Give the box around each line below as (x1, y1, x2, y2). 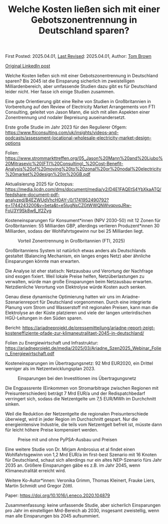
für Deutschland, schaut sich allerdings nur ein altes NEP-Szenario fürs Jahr (5, 457, 162, 463)
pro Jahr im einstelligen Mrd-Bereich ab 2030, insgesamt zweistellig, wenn (5, 507, 159, 513)
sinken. (5, 401, 20, 407)
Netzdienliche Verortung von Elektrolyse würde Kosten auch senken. (5, 284, 146, 290)
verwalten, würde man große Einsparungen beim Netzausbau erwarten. (5, 279, 153, 285)
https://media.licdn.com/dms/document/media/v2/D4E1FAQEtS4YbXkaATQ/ (5, 186, 161, 192)
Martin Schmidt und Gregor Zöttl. (5, 483, 73, 489)
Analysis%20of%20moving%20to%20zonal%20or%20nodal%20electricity (5, 166, 161, 172)
